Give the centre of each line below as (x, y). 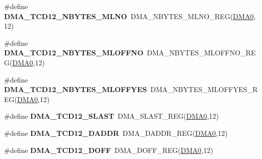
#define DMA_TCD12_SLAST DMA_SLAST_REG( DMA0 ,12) (112, 116)
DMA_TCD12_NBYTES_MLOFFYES (76, 89)
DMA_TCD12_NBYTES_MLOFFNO (74, 53)
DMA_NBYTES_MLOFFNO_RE (201, 53)
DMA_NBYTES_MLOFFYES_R (204, 89)
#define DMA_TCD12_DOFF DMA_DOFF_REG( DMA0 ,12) (109, 150)
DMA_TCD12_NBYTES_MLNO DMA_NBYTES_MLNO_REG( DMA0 (129, 16)
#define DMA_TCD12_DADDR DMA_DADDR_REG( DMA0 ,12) (116, 133)
